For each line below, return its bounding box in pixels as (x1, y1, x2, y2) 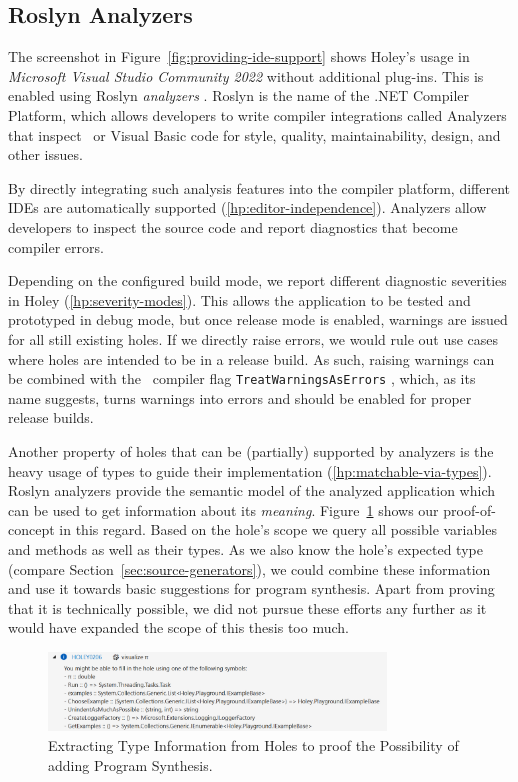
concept (8, 519, 55, 540)
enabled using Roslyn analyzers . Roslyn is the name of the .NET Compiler (8, 85, 469, 106)
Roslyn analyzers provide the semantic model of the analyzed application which (8, 480, 496, 501)
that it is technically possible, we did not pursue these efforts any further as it (8, 597, 487, 618)
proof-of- (443, 499, 496, 520)
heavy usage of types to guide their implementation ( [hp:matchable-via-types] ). (8, 460, 492, 481)
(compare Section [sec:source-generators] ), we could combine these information (8, 558, 491, 579)
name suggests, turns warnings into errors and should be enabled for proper (8, 387, 472, 408)
